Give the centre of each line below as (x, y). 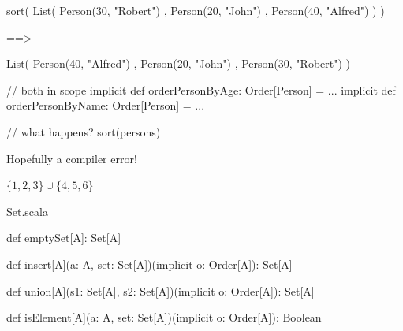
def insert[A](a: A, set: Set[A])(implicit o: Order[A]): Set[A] (149, 264)
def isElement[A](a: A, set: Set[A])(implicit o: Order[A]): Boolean (164, 317)
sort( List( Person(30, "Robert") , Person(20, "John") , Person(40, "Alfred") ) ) (196, 10)
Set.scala (27, 211)
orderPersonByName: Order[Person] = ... (106, 105)
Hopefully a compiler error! (72, 158)
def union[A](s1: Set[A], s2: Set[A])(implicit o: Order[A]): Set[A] (160, 290)
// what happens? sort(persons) (84, 131)
